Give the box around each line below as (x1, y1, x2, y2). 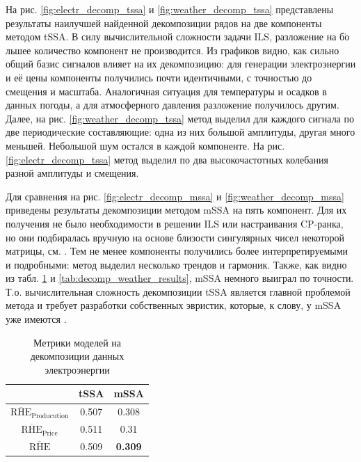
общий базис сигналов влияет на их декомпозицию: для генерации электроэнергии (6, 56, 356, 71)
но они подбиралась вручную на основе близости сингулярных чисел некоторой (6, 230, 344, 244)
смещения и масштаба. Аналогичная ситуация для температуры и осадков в (6, 83, 327, 98)
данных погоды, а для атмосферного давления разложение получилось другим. (6, 97, 339, 112)
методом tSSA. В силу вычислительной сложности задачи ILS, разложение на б (6, 29, 345, 44)
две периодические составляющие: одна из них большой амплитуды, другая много (6, 125, 355, 139)
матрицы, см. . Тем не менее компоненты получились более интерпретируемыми (6, 244, 348, 258)
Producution (31, 412, 69, 420)
